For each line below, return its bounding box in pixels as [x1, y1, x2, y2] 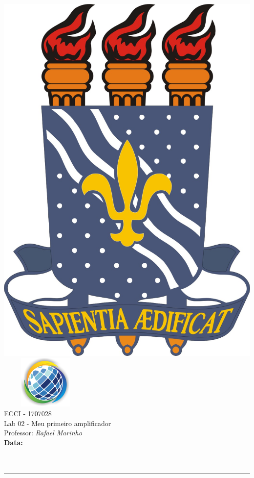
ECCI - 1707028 [4, 408, 52, 418]
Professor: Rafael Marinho [4, 428, 82, 438]
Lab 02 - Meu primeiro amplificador [4, 418, 111, 428]
